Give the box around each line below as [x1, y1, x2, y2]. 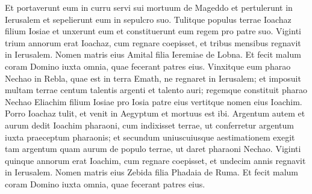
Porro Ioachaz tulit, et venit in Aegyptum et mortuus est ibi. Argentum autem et [5, 107, 305, 120]
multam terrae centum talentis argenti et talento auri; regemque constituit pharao [5, 83, 308, 96]
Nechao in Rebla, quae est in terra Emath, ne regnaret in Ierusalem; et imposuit [5, 71, 301, 84]
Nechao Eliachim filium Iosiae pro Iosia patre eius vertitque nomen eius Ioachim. [5, 95, 302, 108]
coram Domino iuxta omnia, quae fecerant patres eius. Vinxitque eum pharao [5, 59, 291, 72]
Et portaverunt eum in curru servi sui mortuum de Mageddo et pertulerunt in [5, 1, 293, 13]
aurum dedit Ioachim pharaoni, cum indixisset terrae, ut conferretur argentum [5, 118, 295, 131]
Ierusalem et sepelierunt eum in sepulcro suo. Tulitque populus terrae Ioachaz [5, 13, 292, 25]
